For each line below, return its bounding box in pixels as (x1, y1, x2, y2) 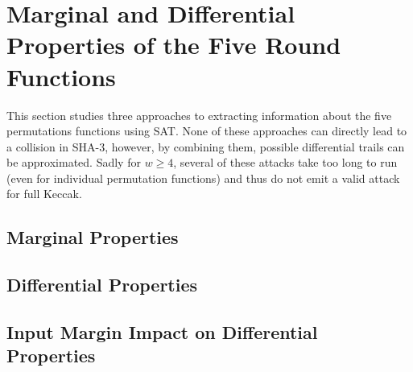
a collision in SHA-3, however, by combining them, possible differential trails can (6, 138, 405, 155)
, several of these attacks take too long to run (173, 154, 398, 171)
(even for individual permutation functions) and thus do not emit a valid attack (6, 169, 400, 186)
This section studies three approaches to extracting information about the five (6, 106, 392, 123)
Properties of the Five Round (6, 28, 341, 61)
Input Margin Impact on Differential (6, 320, 318, 345)
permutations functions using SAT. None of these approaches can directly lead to (6, 122, 407, 139)
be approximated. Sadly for (6, 154, 141, 171)
